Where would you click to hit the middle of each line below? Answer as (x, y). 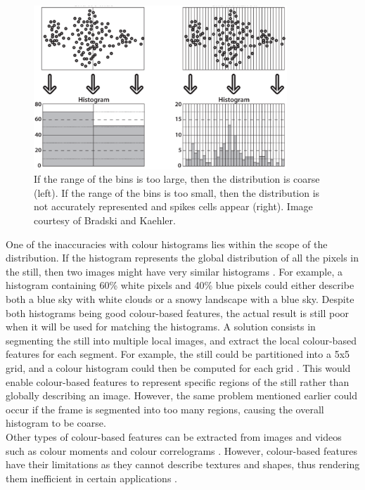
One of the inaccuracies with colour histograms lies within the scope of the (167, 244)
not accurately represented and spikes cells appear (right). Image (173, 206)
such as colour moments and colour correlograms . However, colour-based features (182, 450)
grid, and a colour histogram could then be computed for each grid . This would (178, 367)
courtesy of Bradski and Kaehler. (105, 220)
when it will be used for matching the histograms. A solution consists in (161, 327)
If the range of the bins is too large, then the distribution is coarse (177, 179)
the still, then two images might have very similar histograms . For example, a (174, 271)
